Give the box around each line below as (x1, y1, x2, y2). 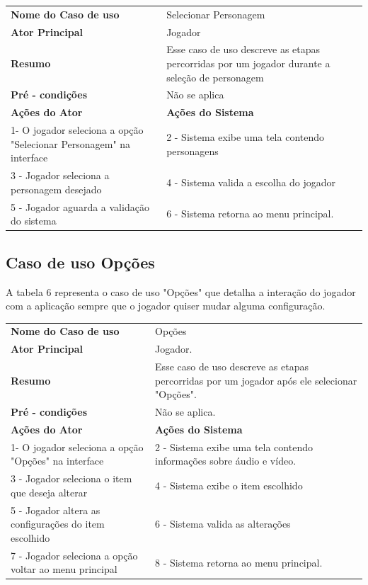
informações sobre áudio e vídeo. (155, 453, 297, 468)
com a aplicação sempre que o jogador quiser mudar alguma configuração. (6, 298, 326, 313)
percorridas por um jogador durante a (166, 56, 330, 71)
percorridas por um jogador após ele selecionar (155, 373, 357, 387)
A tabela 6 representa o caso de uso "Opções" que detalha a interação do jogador (6, 284, 356, 299)
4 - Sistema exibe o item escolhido (155, 478, 303, 493)
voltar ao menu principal (11, 562, 117, 577)
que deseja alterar (11, 484, 88, 499)
